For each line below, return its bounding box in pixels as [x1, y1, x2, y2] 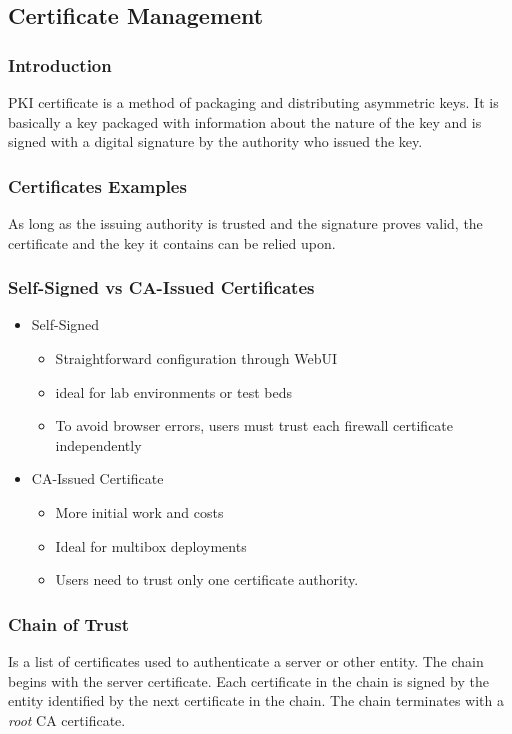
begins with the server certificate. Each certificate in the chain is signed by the [8, 670, 489, 691]
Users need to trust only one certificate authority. [55, 569, 359, 590]
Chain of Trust [8, 611, 130, 636]
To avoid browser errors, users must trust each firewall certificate [55, 415, 454, 436]
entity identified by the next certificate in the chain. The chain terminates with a [8, 690, 504, 711]
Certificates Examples [8, 173, 187, 198]
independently [55, 434, 142, 455]
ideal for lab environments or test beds [55, 381, 292, 402]
